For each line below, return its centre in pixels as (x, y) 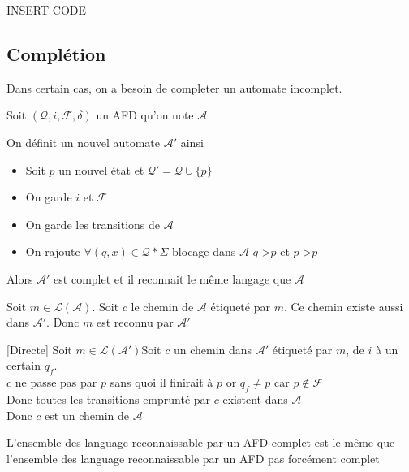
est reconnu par (135, 322)
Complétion (56, 53)
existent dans (255, 398)
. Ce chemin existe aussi (343, 306)
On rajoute (53, 251)
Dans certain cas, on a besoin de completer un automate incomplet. (174, 87)
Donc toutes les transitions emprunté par (109, 398)
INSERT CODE (47, 10)
